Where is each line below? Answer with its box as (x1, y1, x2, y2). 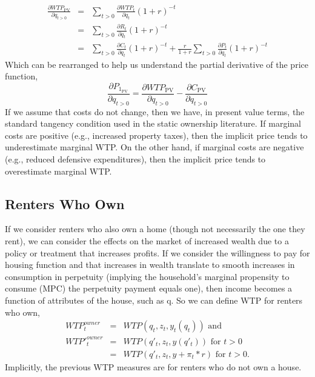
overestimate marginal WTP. (5, 164, 112, 177)
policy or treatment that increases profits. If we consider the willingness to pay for (5, 246, 310, 259)
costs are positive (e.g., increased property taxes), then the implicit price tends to (5, 128, 308, 141)
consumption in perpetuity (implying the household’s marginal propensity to (5, 270, 290, 282)
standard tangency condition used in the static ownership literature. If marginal (5, 117, 301, 130)
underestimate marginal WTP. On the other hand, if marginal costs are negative (5, 141, 304, 153)
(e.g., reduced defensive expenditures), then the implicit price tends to (5, 153, 266, 165)
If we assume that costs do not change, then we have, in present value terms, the (5, 105, 305, 118)
